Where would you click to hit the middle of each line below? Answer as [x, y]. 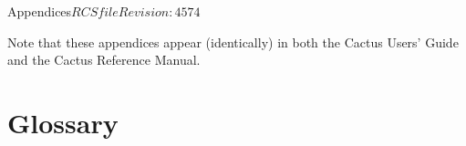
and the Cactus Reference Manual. [104, 60]
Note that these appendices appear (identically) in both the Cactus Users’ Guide [233, 42]
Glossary [63, 122]
